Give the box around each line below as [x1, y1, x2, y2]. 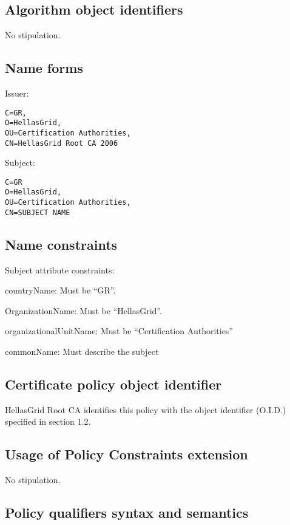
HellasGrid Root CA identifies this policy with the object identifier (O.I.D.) [5, 403, 286, 416]
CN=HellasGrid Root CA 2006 [5, 139, 118, 148]
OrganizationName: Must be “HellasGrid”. [5, 304, 162, 317]
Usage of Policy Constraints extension [5, 445, 248, 464]
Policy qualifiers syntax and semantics [5, 503, 249, 522]
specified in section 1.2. [5, 415, 91, 428]
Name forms [5, 58, 83, 77]
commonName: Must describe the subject [5, 345, 159, 358]
